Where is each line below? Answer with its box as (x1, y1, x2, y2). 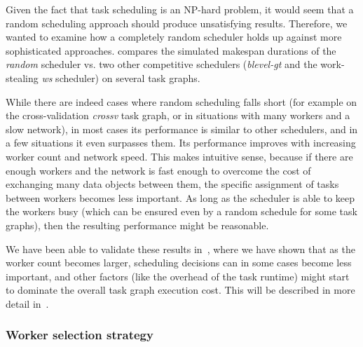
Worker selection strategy (6, 326, 153, 343)
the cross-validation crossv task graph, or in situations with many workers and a (6, 108, 350, 123)
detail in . (6, 296, 49, 311)
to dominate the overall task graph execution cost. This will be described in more (6, 283, 355, 297)
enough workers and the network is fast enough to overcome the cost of (6, 163, 311, 177)
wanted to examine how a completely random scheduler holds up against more (6, 29, 342, 44)
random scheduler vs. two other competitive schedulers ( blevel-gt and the (6, 57, 317, 72)
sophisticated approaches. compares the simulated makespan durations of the (6, 43, 336, 57)
